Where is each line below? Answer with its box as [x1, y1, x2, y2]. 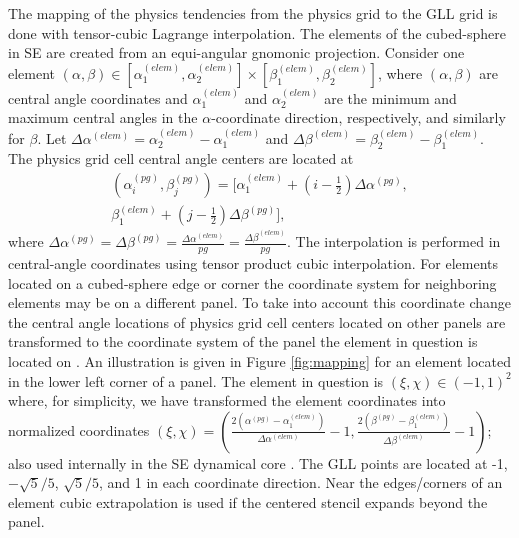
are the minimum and [324, 87, 457, 108]
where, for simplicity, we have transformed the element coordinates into [8, 390, 446, 411]
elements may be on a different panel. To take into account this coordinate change [8, 292, 512, 313]
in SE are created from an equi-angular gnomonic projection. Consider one [8, 42, 465, 63]
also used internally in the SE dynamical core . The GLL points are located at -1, [8, 452, 508, 473]
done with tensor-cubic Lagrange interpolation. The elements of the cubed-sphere [8, 22, 506, 43]
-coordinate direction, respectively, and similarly [211, 107, 506, 128]
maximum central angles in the [8, 107, 198, 128]
